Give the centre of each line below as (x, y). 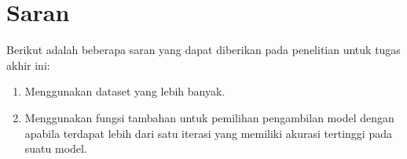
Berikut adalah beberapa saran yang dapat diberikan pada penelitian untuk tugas (203, 50)
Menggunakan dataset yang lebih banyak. (125, 91)
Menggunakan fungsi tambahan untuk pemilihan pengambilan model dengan (209, 117)
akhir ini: (28, 65)
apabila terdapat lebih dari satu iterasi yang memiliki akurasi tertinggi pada (208, 133)
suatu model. (56, 148)
